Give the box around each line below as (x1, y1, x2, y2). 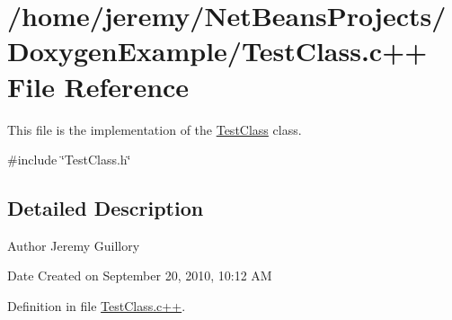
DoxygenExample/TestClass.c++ (7, 32, 428, 69)
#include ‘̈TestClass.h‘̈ (7, 150, 131, 169)
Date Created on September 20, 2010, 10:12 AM (7, 266, 272, 285)
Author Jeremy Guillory (7, 236, 140, 254)
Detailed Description (7, 194, 204, 222)
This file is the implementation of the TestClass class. (7, 120, 302, 138)
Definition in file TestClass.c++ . (7, 297, 186, 316)
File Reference (7, 67, 190, 104)
